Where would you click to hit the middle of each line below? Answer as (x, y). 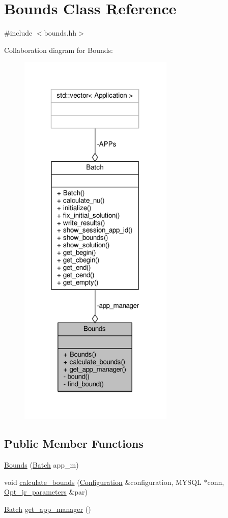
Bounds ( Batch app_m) (41, 465)
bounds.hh (60, 33)
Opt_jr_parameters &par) (46, 492)
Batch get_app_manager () (48, 509)
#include (18, 33)
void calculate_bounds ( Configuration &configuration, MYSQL (103, 482)
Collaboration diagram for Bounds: (59, 50)
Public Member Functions (74, 443)
